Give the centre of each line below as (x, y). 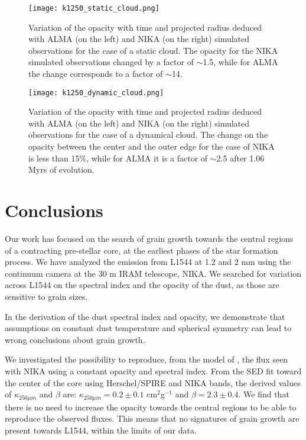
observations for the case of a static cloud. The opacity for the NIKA (153, 50)
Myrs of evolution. (61, 169)
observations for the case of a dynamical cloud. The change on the (148, 135)
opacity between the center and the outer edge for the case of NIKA (152, 146)
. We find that (264, 394)
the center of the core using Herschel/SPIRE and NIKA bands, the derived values (153, 382)
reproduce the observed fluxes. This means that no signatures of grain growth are (152, 418)
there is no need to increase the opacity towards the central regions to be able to (151, 407)
